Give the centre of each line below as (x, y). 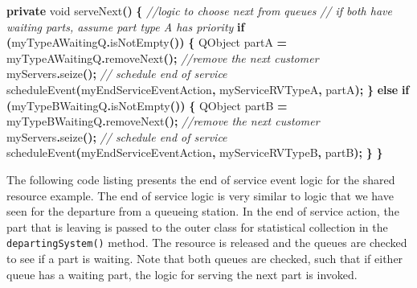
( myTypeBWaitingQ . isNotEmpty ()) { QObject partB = (147, 105)
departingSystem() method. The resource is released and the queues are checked (207, 243)
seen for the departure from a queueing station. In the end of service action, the (203, 211)
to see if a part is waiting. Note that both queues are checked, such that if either (205, 258)
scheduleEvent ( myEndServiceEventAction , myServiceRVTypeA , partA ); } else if (208, 89)
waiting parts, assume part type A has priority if (126, 26)
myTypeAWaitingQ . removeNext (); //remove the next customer (163, 58)
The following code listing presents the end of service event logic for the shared (201, 179)
